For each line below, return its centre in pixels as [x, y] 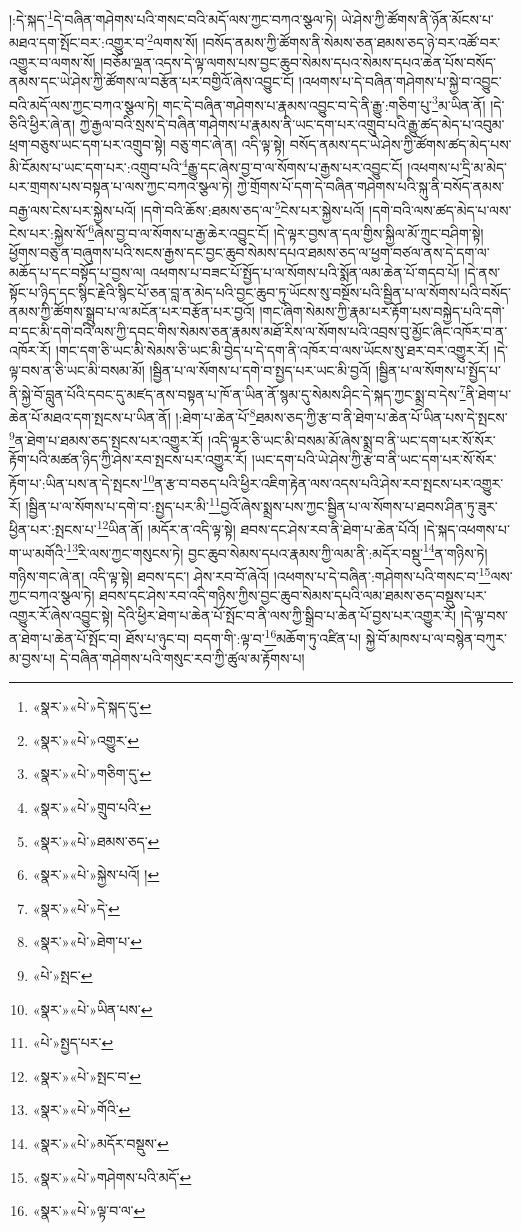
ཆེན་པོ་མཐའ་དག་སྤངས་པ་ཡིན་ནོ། [90, 416]
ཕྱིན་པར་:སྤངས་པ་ [53, 529]
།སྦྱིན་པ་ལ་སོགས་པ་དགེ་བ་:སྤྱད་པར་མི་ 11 [123, 504]
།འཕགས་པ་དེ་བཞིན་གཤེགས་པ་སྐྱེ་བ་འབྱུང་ [400, 81]
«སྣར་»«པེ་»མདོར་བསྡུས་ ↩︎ [100, 1142]
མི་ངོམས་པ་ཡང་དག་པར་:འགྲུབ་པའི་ [95, 166]
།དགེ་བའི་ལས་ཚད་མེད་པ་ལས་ [440, 209]
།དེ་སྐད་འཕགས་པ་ [466, 529]
